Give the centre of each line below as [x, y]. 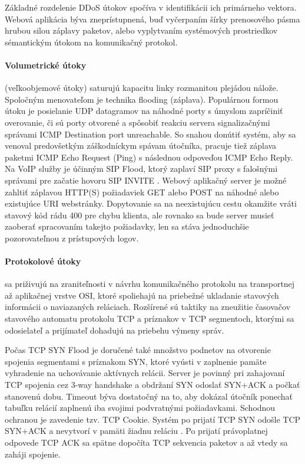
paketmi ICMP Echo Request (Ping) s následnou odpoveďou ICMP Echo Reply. [149, 157]
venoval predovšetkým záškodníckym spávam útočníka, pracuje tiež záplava [141, 146]
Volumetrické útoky [46, 65]
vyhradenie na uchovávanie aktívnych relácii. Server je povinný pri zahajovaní [145, 373]
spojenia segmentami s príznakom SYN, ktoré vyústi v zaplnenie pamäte [136, 361]
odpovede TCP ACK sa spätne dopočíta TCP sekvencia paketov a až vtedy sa [146, 442]
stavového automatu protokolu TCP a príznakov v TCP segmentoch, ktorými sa [150, 318]
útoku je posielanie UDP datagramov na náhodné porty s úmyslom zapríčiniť [144, 111]
